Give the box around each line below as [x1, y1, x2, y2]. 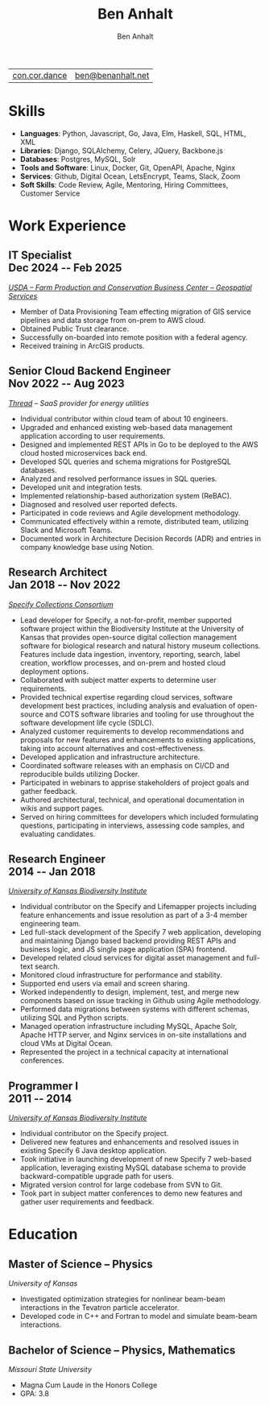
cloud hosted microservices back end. [19, 448, 147, 457]
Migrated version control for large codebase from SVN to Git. [19, 1180, 223, 1190]
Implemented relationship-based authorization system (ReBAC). [19, 490, 232, 500]
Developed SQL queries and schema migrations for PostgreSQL [19, 457, 232, 466]
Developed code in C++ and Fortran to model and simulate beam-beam [19, 1312, 258, 1321]
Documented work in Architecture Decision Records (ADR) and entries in [19, 533, 262, 543]
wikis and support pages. [19, 803, 105, 813]
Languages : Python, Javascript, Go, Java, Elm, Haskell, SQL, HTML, [19, 128, 247, 138]
